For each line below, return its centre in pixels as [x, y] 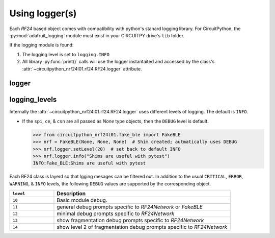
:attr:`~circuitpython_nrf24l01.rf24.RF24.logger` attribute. [82, 68]
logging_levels [33, 100]
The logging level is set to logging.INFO [66, 54]
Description [71, 194]
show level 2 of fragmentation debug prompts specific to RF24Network [142, 227]
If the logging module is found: [42, 45]
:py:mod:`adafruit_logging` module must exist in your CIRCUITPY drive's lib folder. [97, 35]
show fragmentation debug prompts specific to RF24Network [130, 221]
